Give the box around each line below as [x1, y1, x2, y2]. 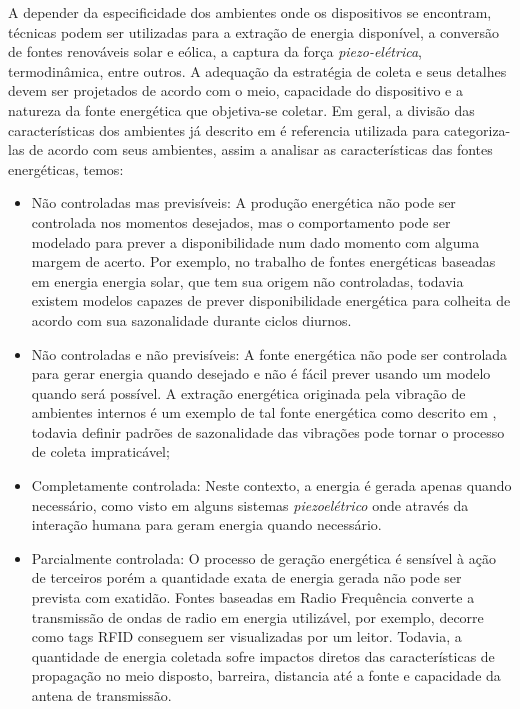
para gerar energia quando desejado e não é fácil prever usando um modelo [31, 363, 491, 384]
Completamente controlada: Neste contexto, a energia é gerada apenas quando [31, 475, 512, 496]
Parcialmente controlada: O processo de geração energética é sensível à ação [31, 547, 496, 568]
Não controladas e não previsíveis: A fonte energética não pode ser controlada [31, 343, 508, 364]
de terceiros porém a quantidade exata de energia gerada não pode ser [31, 567, 462, 588]
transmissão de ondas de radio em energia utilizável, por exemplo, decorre [31, 606, 484, 627]
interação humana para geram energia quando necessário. [31, 514, 382, 535]
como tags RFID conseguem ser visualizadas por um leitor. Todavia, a [31, 626, 462, 647]
